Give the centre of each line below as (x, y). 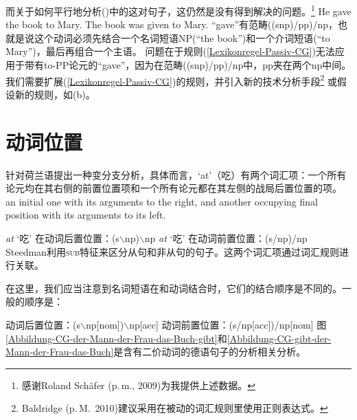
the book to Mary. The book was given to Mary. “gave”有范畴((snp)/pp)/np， (172, 24)
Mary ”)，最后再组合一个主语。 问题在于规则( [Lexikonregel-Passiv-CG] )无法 (170, 51)
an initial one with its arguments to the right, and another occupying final (162, 201)
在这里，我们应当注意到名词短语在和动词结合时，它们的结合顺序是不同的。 (174, 288)
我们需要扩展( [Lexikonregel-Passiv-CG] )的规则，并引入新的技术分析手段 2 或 (171, 80)
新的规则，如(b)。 (55, 94)
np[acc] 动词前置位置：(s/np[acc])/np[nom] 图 (228, 324)
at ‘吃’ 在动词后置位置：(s (62, 237)
